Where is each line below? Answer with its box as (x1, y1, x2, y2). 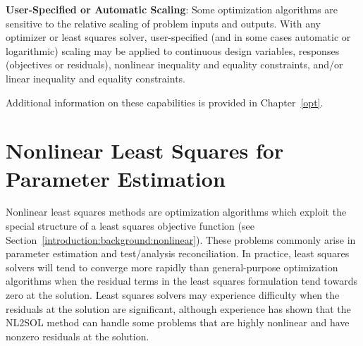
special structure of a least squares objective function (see (6, 218, 254, 233)
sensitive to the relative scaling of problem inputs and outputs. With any (6, 16, 321, 30)
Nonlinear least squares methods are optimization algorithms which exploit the (6, 204, 347, 219)
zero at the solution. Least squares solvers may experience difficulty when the (6, 288, 340, 302)
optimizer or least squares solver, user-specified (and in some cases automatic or (6, 30, 351, 44)
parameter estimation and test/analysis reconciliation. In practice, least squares (6, 246, 350, 261)
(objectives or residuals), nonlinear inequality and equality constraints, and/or (6, 57, 343, 72)
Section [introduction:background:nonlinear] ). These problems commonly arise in (6, 232, 356, 247)
